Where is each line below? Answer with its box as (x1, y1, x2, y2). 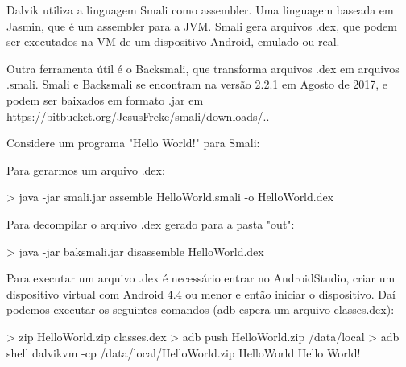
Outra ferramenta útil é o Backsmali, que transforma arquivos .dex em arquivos (6, 60, 400, 76)
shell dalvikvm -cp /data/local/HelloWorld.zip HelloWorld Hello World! (6, 344, 361, 361)
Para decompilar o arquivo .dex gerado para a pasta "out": (6, 215, 295, 232)
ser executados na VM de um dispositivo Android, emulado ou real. (6, 33, 340, 50)
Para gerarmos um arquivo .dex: (6, 161, 165, 178)
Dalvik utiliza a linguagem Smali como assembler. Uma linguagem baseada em (6, 2, 394, 18)
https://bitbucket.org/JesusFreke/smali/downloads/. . (6, 107, 270, 124)
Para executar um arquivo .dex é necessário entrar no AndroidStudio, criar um (6, 270, 396, 287)
